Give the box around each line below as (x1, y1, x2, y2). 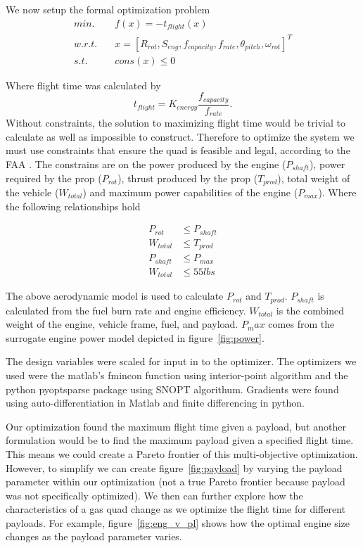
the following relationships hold (6, 198, 141, 213)
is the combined (276, 302, 344, 317)
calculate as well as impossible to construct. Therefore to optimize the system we (6, 129, 355, 144)
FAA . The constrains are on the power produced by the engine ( (6, 156, 286, 171)
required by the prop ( (6, 170, 102, 185)
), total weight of (277, 170, 350, 185)
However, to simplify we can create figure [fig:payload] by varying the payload (6, 460, 343, 475)
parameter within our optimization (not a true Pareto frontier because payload (6, 474, 345, 489)
